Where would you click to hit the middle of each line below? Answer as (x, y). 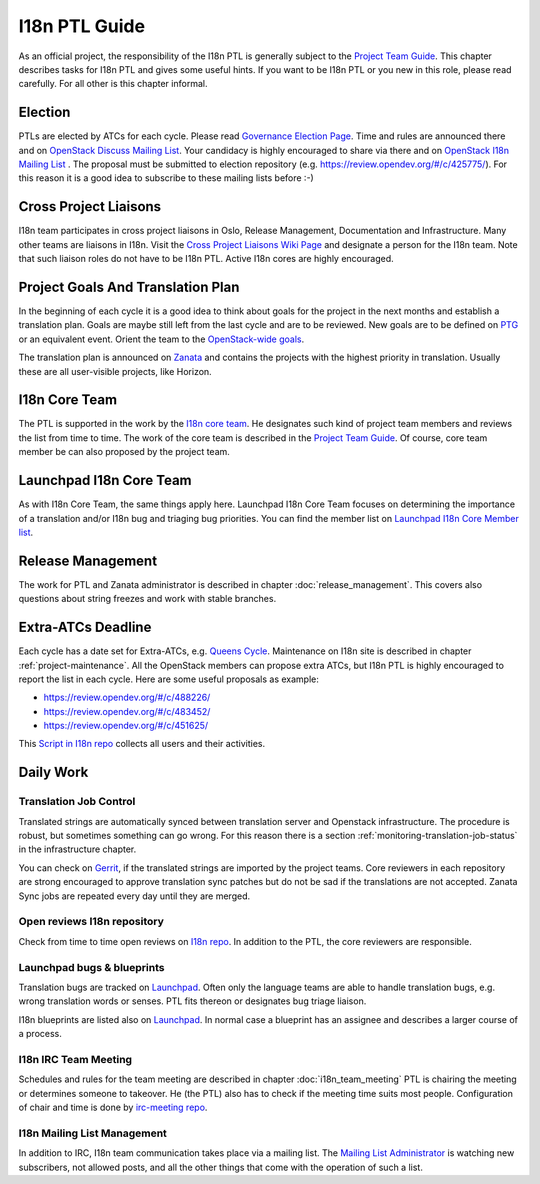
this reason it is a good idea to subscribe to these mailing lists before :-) (166, 178)
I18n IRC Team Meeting (75, 1059)
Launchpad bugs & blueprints (91, 967)
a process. (40, 1034)
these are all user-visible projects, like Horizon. (115, 371)
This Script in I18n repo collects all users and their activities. (141, 744)
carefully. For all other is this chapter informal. (113, 84)
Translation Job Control (77, 802)
